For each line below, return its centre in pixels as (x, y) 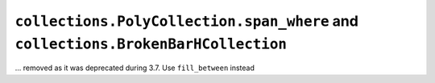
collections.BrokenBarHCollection (151, 44)
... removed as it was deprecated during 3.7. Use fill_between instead (135, 68)
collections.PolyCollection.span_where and (186, 21)
